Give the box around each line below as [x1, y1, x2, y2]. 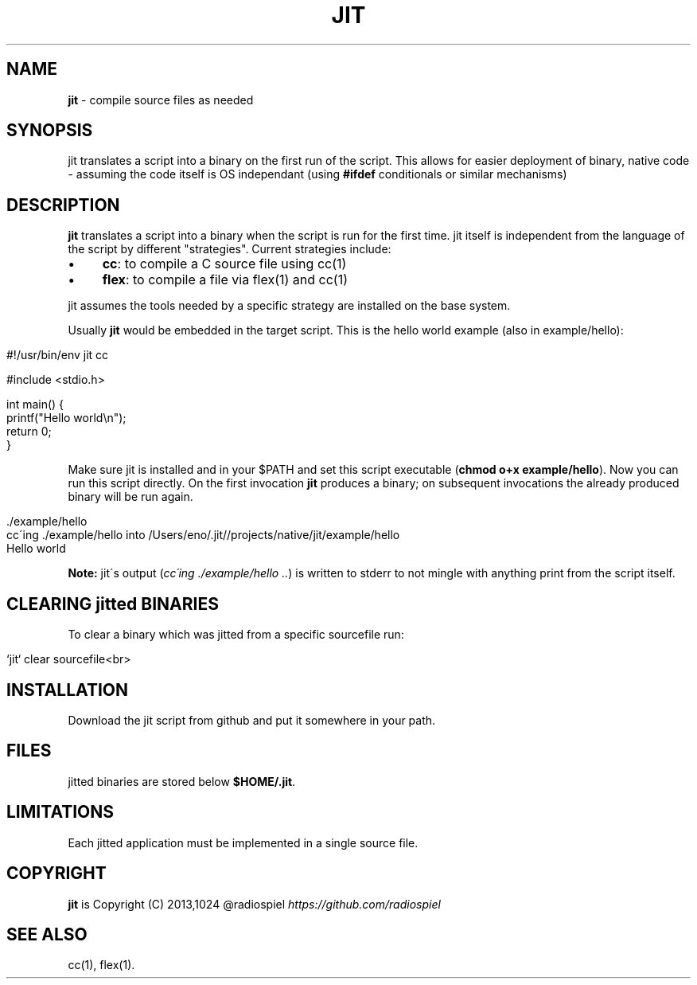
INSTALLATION [6, 679, 128, 700]
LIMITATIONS [6, 802, 115, 823]
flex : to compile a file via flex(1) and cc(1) [102, 272, 348, 288]
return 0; [6, 424, 52, 439]
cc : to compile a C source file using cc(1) [102, 256, 347, 272]
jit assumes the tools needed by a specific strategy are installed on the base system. [68, 299, 511, 313]
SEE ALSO [6, 924, 88, 944]
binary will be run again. [68, 490, 193, 504]
